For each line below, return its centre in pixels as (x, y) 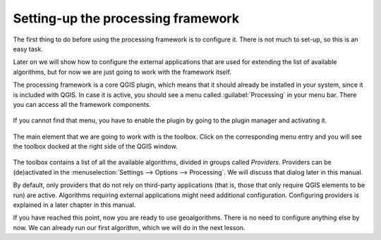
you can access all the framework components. (82, 104)
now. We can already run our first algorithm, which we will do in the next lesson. (129, 227)
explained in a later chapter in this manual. (74, 205)
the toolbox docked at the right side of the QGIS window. (95, 146)
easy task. (28, 49)
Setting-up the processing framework (126, 18)
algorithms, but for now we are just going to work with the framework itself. (122, 72)
